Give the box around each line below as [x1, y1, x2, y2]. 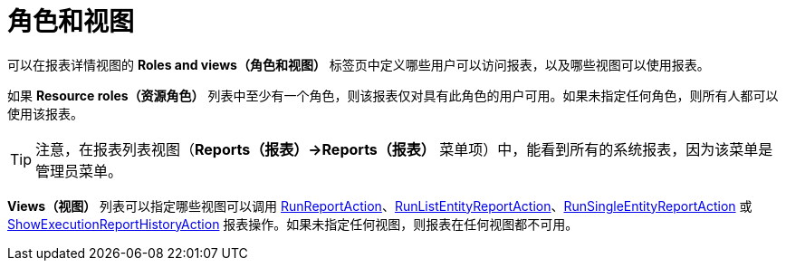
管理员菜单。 [35, 161, 123, 180]
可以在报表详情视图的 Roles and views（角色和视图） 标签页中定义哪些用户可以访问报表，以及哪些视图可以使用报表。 [7, 56, 710, 72]
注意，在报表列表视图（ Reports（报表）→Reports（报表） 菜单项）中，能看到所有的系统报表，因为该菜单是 [35, 139, 773, 158]
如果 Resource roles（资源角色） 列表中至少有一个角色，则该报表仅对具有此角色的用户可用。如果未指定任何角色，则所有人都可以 [7, 87, 779, 103]
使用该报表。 [7, 105, 83, 121]
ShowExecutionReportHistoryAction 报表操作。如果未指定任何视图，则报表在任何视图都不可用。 [7, 215, 579, 232]
